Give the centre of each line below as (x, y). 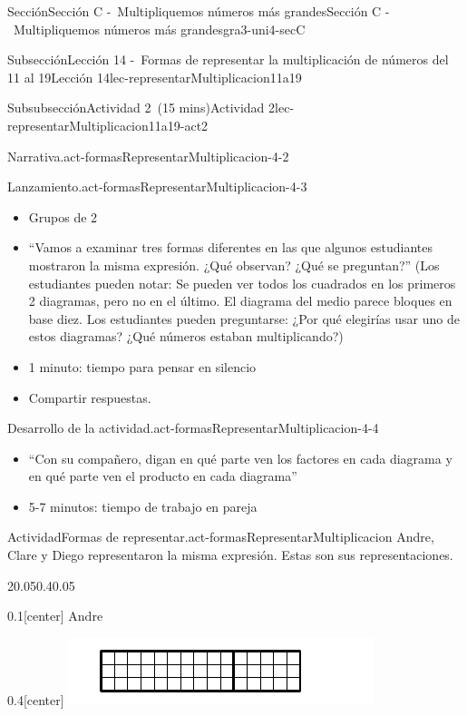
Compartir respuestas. (90, 397)
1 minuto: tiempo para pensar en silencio (142, 366)
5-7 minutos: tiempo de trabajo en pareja (143, 506)
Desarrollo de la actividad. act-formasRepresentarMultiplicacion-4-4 (193, 428)
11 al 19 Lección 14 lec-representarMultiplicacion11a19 (155, 77)
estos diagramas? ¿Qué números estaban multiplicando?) (186, 336)
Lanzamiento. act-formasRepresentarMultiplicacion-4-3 (157, 186)
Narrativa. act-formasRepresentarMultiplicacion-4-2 (148, 156)
